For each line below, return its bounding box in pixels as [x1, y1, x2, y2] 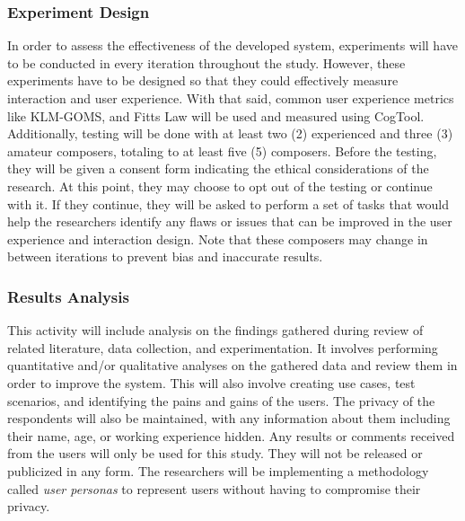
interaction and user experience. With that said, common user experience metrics [7, 89, 454, 107]
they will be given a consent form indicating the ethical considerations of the [7, 159, 429, 178]
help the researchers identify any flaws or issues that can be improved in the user [7, 212, 452, 231]
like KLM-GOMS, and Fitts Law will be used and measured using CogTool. [7, 106, 425, 125]
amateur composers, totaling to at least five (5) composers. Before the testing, [7, 141, 437, 160]
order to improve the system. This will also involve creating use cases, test [7, 373, 416, 392]
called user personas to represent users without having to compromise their [7, 479, 421, 498]
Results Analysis [7, 285, 129, 307]
